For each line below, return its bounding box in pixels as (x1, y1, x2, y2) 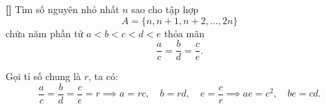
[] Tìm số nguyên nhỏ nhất (6, 2, 119, 16)
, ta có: (88, 69, 118, 83)
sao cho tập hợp (131, 2, 199, 16)
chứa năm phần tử (6, 26, 84, 40)
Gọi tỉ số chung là (6, 69, 81, 83)
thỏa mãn (164, 26, 204, 40)
